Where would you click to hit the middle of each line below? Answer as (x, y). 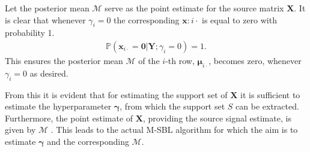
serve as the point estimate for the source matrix (194, 8)
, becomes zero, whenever (255, 61)
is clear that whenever (45, 19)
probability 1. (30, 33)
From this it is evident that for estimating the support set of (116, 94)
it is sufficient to (270, 94)
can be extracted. (267, 106)
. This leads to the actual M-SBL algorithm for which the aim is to (174, 130)
